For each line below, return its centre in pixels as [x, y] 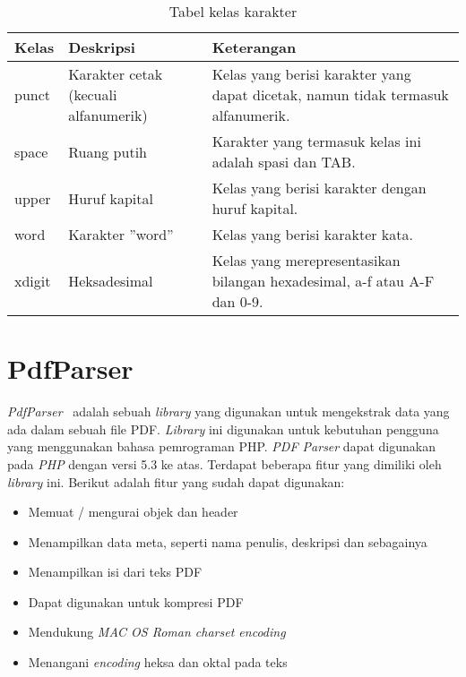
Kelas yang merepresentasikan [306, 260]
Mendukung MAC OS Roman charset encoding [157, 632]
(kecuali [93, 94]
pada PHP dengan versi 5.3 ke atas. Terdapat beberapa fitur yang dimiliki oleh [224, 463]
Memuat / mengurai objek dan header [133, 512]
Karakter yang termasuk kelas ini [316, 141]
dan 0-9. [237, 301]
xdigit [33, 281]
